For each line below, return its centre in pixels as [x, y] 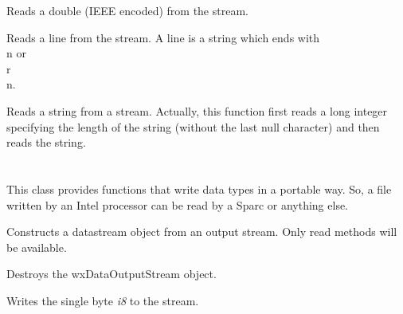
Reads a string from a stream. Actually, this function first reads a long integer [197, 110]
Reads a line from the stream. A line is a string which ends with [163, 37]
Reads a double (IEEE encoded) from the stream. [127, 10]
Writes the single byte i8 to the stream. [103, 300]
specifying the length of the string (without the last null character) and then [193, 126]
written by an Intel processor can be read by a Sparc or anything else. [178, 204]
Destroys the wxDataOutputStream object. [112, 274]
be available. [37, 247]
